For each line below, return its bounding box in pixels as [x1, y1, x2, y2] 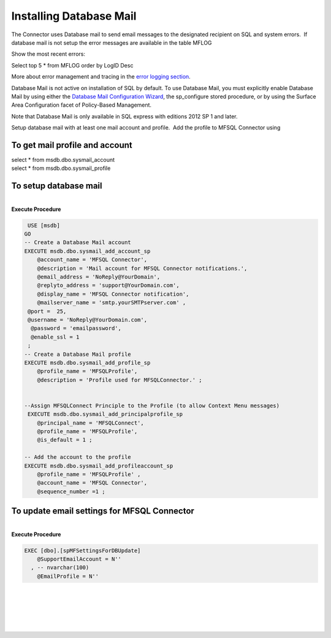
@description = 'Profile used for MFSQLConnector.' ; [37, 376, 202, 383]
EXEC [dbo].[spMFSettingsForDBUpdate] [24, 547, 141, 554]
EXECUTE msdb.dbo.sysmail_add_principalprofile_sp [28, 411, 183, 418]
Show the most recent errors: [11, 50, 86, 58]
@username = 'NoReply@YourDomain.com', [28, 316, 147, 323]
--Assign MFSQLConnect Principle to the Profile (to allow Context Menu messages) [24, 402, 280, 409]
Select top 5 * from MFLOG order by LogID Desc [11, 61, 134, 69]
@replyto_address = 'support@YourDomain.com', [37, 282, 180, 289]
